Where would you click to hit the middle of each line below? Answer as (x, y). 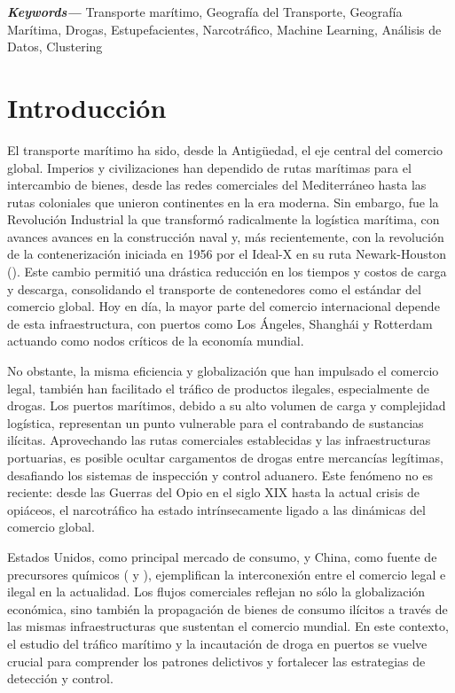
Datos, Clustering (55, 47)
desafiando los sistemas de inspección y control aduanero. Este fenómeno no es (220, 475)
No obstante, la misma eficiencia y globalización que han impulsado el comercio (223, 371)
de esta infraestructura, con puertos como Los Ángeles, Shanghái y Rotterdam (220, 323)
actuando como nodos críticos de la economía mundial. (156, 341)
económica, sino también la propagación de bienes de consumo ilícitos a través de (227, 608)
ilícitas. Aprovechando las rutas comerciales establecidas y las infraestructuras (219, 440)
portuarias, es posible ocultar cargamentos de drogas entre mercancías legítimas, (225, 457)
